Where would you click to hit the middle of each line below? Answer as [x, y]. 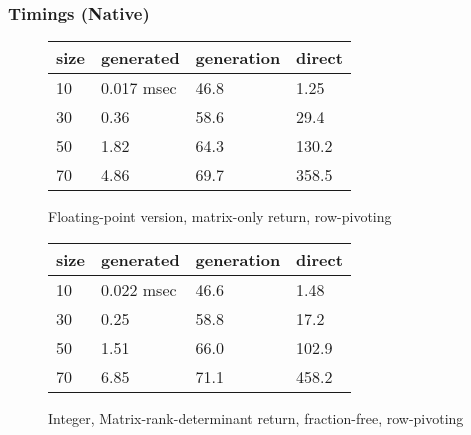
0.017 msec [138, 88]
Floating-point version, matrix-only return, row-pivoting [220, 216]
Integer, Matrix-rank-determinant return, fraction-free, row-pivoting [256, 417]
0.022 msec [138, 289]
